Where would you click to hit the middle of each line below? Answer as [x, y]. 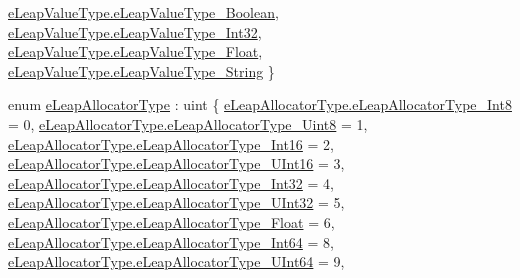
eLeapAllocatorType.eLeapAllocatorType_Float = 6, [171, 221]
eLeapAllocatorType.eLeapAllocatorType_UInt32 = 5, [176, 202]
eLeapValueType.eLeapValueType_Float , [135, 51]
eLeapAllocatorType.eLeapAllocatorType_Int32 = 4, [171, 182]
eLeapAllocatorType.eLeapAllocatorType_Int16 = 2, [171, 143]
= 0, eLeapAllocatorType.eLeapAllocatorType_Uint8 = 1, [188, 123]
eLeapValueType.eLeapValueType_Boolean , [143, 12]
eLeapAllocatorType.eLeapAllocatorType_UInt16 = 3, [176, 163]
